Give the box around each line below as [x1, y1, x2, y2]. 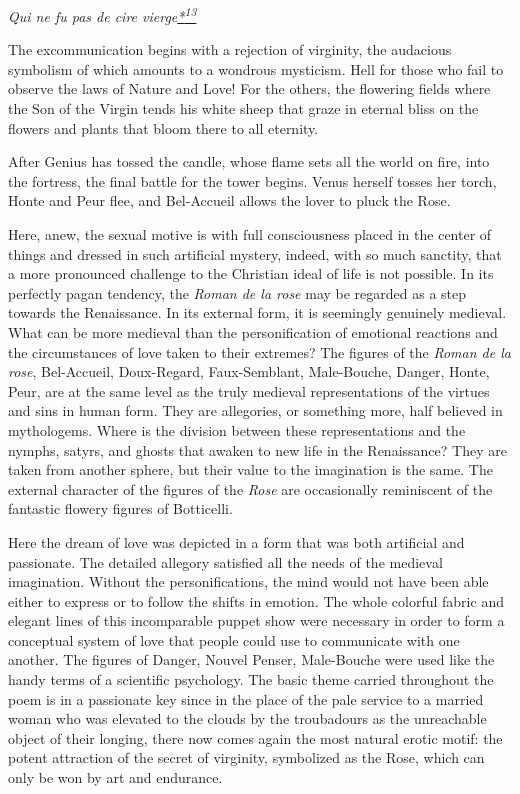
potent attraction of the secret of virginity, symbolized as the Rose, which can [8, 747, 485, 768]
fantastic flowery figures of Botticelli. [8, 498, 233, 519]
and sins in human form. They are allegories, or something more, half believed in [8, 400, 503, 421]
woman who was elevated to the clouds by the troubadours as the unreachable [8, 708, 487, 729]
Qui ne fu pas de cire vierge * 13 [8, 3, 197, 26]
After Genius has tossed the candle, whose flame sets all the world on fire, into [8, 151, 490, 172]
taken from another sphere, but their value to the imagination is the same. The [8, 459, 493, 480]
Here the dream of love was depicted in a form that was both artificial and [8, 531, 465, 552]
